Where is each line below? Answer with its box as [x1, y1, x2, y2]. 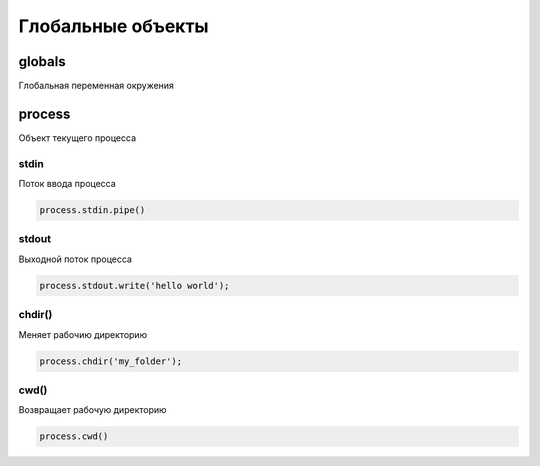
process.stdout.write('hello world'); [39, 280, 230, 291]
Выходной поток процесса [18, 253, 132, 265]
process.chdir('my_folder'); [39, 355, 183, 367]
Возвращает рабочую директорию [18, 404, 167, 416]
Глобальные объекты [18, 15, 209, 37]
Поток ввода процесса [18, 178, 117, 190]
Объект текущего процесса [18, 131, 137, 144]
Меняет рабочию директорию [18, 328, 148, 340]
